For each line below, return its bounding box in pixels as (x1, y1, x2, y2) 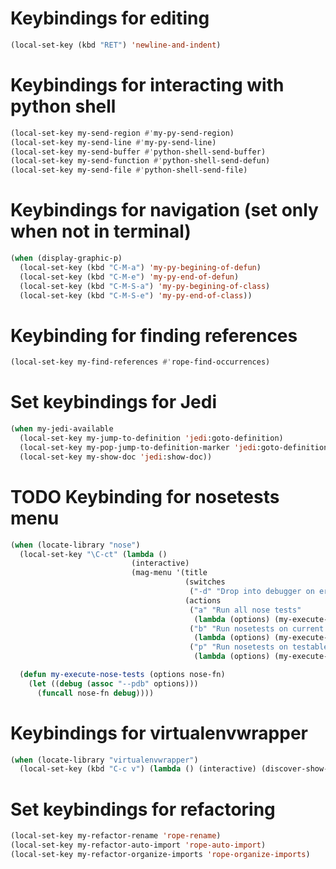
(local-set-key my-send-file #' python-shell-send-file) (10, 165, 248, 176)
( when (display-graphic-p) (10, 253, 123, 264)
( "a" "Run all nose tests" (189, 605, 302, 615)
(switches (184, 577, 226, 587)
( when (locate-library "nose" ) (10, 540, 141, 550)
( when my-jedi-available (10, 424, 114, 434)
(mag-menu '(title (131, 568, 208, 578)
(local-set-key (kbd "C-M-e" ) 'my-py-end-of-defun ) (19, 272, 240, 282)
